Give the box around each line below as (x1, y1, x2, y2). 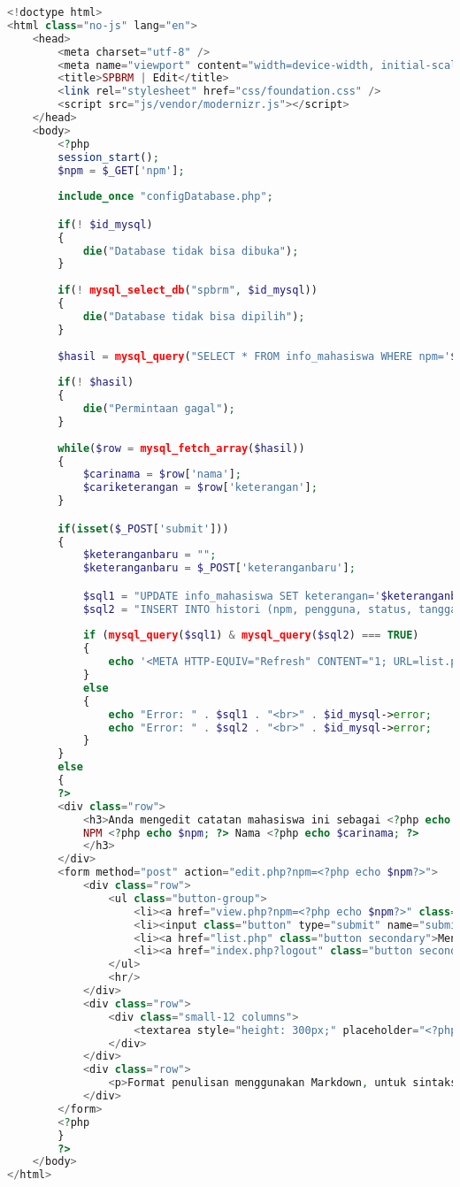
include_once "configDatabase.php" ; (57, 190, 273, 203)
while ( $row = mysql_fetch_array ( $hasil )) (57, 441, 305, 455)
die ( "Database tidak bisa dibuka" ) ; (82, 244, 299, 257)
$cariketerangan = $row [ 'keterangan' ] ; (82, 481, 318, 494)
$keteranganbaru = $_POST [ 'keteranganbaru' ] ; (82, 562, 356, 575)
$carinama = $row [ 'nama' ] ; (82, 468, 241, 481)
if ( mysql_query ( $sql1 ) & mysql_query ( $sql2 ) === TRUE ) (82, 629, 419, 642)
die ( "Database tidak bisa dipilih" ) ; (82, 310, 305, 323)
